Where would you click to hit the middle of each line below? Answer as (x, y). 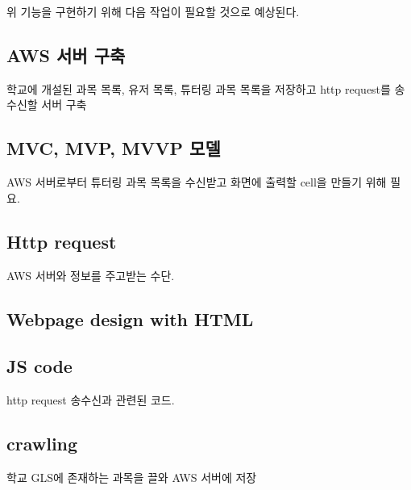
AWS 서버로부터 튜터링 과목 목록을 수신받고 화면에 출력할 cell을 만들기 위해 (197, 182)
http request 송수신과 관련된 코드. (91, 400)
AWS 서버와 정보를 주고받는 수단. (91, 275)
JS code (39, 366)
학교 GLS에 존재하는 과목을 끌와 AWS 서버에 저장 (132, 477)
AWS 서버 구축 (66, 54)
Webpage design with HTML (130, 318)
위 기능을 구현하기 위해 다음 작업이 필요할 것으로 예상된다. (153, 11)
